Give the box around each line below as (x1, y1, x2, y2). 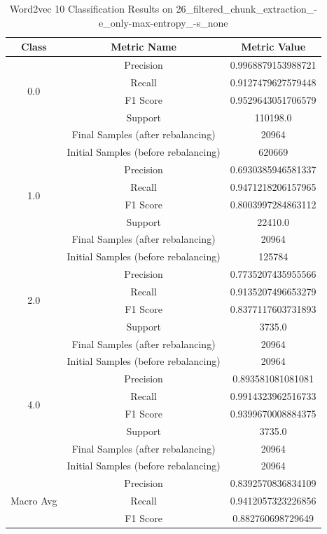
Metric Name (111, 39, 176, 54)
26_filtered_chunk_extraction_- (176, 1, 317, 15)
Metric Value (241, 39, 306, 54)
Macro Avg (11, 493, 57, 508)
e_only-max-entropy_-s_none (99, 15, 228, 29)
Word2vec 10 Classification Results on (9, 1, 173, 15)
